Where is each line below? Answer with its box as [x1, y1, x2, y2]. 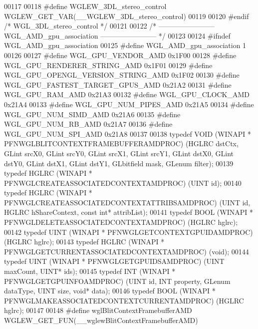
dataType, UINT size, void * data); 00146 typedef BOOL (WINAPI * [4, 285, 216, 296]
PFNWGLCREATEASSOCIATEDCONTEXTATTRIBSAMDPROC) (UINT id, [4, 197, 251, 207]
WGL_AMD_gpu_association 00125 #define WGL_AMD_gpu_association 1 [4, 40, 247, 51]
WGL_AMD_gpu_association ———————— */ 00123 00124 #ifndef [4, 30, 231, 41]
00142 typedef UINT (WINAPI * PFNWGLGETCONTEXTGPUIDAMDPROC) [4, 226, 253, 237]
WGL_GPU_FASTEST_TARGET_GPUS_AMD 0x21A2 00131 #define [4, 79, 232, 90]
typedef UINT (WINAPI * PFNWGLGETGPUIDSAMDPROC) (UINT [4, 256, 225, 266]
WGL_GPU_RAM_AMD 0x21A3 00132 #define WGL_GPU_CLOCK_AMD [4, 89, 250, 100]
